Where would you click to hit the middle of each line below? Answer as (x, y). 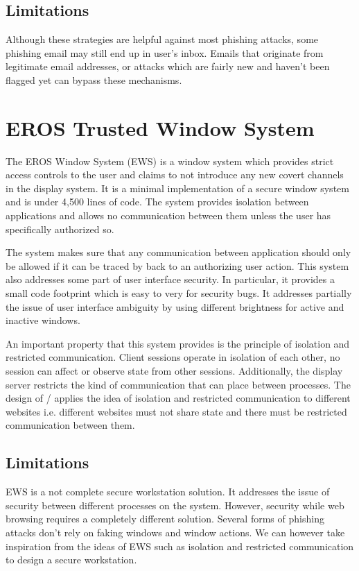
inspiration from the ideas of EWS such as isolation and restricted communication (180, 546)
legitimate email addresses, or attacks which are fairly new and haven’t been (168, 66)
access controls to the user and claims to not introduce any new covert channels (175, 174)
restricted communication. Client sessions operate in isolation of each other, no (173, 357)
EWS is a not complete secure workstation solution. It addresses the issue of (168, 492)
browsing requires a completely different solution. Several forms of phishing (165, 519)
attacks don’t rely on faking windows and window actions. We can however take (175, 532)
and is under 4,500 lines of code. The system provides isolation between (157, 202)
